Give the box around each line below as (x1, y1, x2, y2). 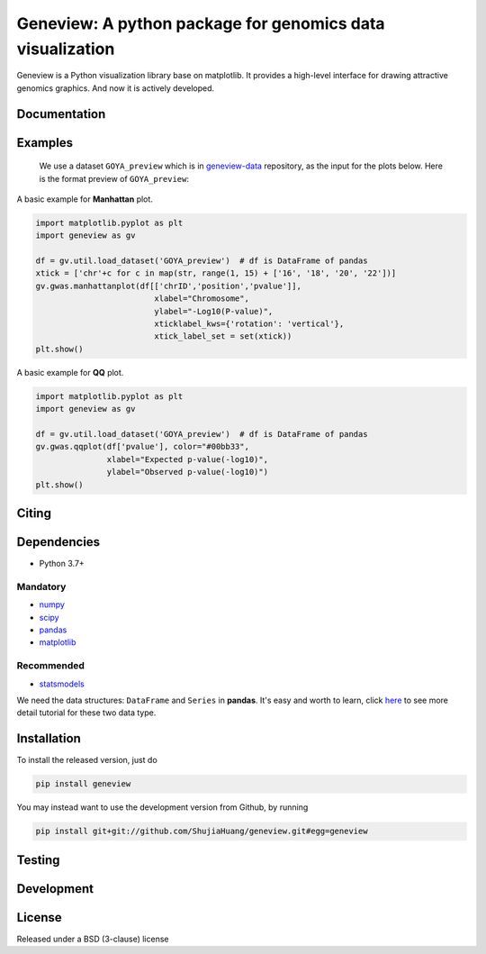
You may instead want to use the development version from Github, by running (16, 802, 309, 813)
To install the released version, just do (16, 755, 157, 766)
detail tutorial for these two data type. (16, 707, 157, 718)
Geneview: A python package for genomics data (16, 14, 386, 33)
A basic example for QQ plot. (16, 367, 124, 377)
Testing (16, 852, 60, 868)
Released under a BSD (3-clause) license (16, 933, 169, 944)
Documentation (16, 106, 106, 122)
